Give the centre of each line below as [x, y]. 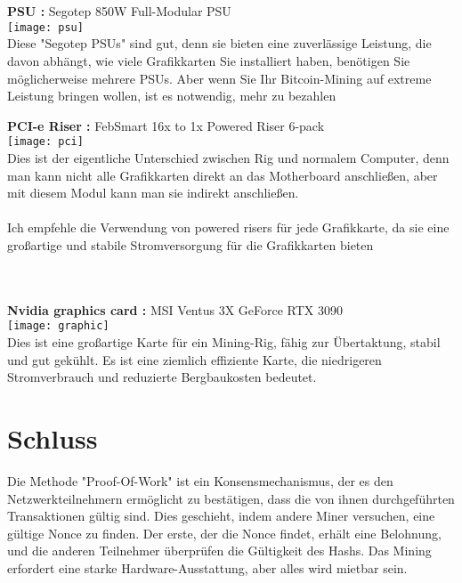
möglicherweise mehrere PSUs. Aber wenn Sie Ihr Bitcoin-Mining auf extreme [219, 78]
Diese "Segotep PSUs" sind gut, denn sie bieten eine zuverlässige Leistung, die [219, 43]
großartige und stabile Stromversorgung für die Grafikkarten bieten [190, 245]
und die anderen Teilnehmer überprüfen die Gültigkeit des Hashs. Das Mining [219, 551]
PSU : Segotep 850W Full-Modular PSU [119, 11]
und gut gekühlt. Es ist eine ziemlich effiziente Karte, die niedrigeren [195, 359]
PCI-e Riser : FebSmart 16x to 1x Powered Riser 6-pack [166, 125]
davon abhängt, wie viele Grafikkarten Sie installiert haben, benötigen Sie [209, 61]
